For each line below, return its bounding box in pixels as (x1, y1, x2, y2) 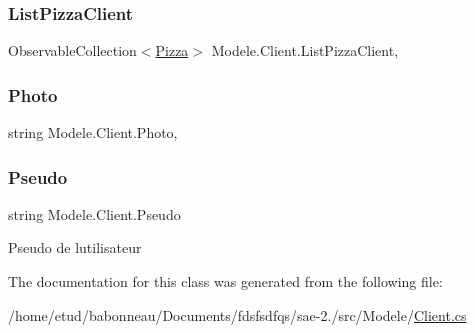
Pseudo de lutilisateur (8, 237, 142, 258)
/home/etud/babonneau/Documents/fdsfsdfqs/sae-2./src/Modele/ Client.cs (8, 304, 467, 325)
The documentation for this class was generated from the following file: (8, 271, 443, 292)
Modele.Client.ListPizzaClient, (211, 40, 399, 61)
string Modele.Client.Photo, (8, 122, 178, 143)
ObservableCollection (8, 40, 137, 61)
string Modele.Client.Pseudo (8, 203, 181, 224)
